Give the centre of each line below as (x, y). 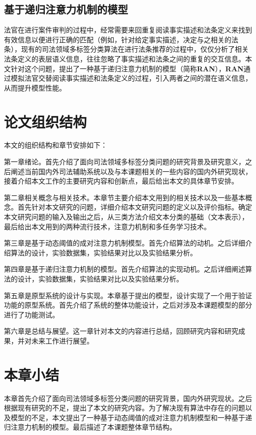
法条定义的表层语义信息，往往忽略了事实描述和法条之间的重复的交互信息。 (125, 58)
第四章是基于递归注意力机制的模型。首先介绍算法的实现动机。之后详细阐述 (125, 269)
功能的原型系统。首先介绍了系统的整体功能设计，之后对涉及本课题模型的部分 (128, 305)
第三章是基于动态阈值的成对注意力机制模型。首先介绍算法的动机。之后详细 (125, 243)
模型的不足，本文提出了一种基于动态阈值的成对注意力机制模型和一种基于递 (131, 417)
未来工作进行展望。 (62, 340)
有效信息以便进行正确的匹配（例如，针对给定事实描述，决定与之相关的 (118, 39)
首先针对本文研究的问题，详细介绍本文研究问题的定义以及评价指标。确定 (135, 207)
